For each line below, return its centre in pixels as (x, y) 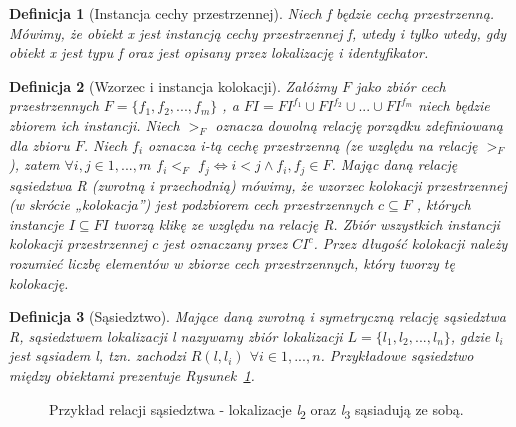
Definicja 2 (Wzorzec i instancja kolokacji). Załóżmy (173, 85)
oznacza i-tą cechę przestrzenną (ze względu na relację (313, 144)
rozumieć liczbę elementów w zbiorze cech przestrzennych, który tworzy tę (232, 262)
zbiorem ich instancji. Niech (94, 124)
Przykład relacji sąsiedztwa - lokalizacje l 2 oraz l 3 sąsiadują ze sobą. (256, 410)
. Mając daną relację (394, 164)
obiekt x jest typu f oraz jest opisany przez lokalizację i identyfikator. (219, 52)
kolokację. (39, 282)
